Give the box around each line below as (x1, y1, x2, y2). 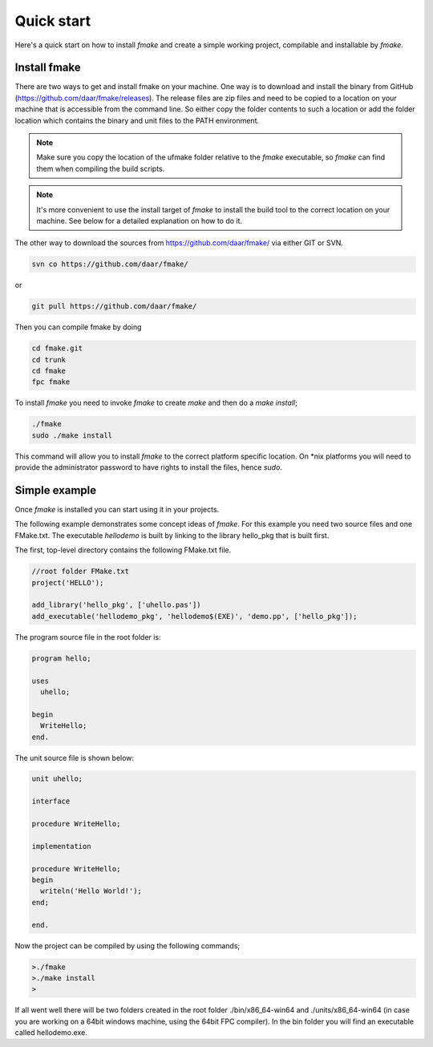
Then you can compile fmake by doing (14, 322, 142, 332)
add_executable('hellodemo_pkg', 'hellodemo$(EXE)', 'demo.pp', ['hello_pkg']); (31, 612, 358, 621)
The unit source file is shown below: (14, 753, 135, 762)
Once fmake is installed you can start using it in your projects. (14, 505, 220, 515)
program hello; (31, 653, 91, 663)
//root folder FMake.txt (31, 567, 130, 576)
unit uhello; (31, 774, 83, 783)
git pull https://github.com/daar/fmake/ (31, 301, 197, 311)
